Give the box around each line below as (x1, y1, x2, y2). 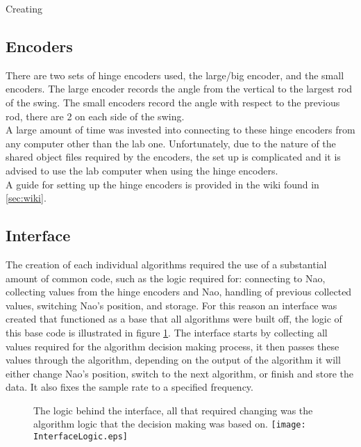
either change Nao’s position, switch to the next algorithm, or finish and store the (6, 366, 354, 380)
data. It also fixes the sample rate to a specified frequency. (6, 380, 253, 394)
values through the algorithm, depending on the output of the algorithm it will (6, 352, 341, 367)
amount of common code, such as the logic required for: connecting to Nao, (6, 270, 326, 285)
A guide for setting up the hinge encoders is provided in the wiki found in (6, 177, 319, 191)
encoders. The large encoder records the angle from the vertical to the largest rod (6, 81, 353, 96)
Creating (6, 1, 42, 15)
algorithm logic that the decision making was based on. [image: (33, 416, 306, 431)
